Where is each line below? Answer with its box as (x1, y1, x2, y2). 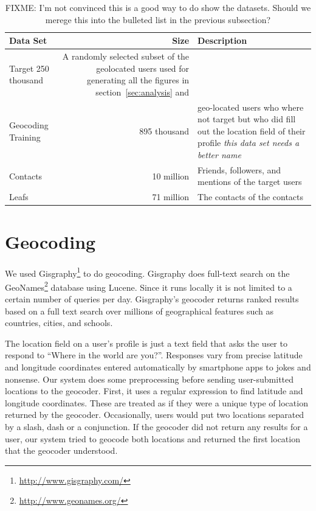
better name (197, 148, 241, 161)
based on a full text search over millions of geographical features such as (5, 304, 273, 317)
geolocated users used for (96, 61, 190, 74)
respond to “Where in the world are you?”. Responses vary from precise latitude (5, 349, 303, 361)
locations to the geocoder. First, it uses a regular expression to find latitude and (5, 384, 303, 397)
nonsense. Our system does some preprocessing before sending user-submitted (5, 372, 294, 385)
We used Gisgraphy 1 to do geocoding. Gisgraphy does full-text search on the (5, 265, 290, 279)
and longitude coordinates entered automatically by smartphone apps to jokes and (5, 361, 311, 373)
